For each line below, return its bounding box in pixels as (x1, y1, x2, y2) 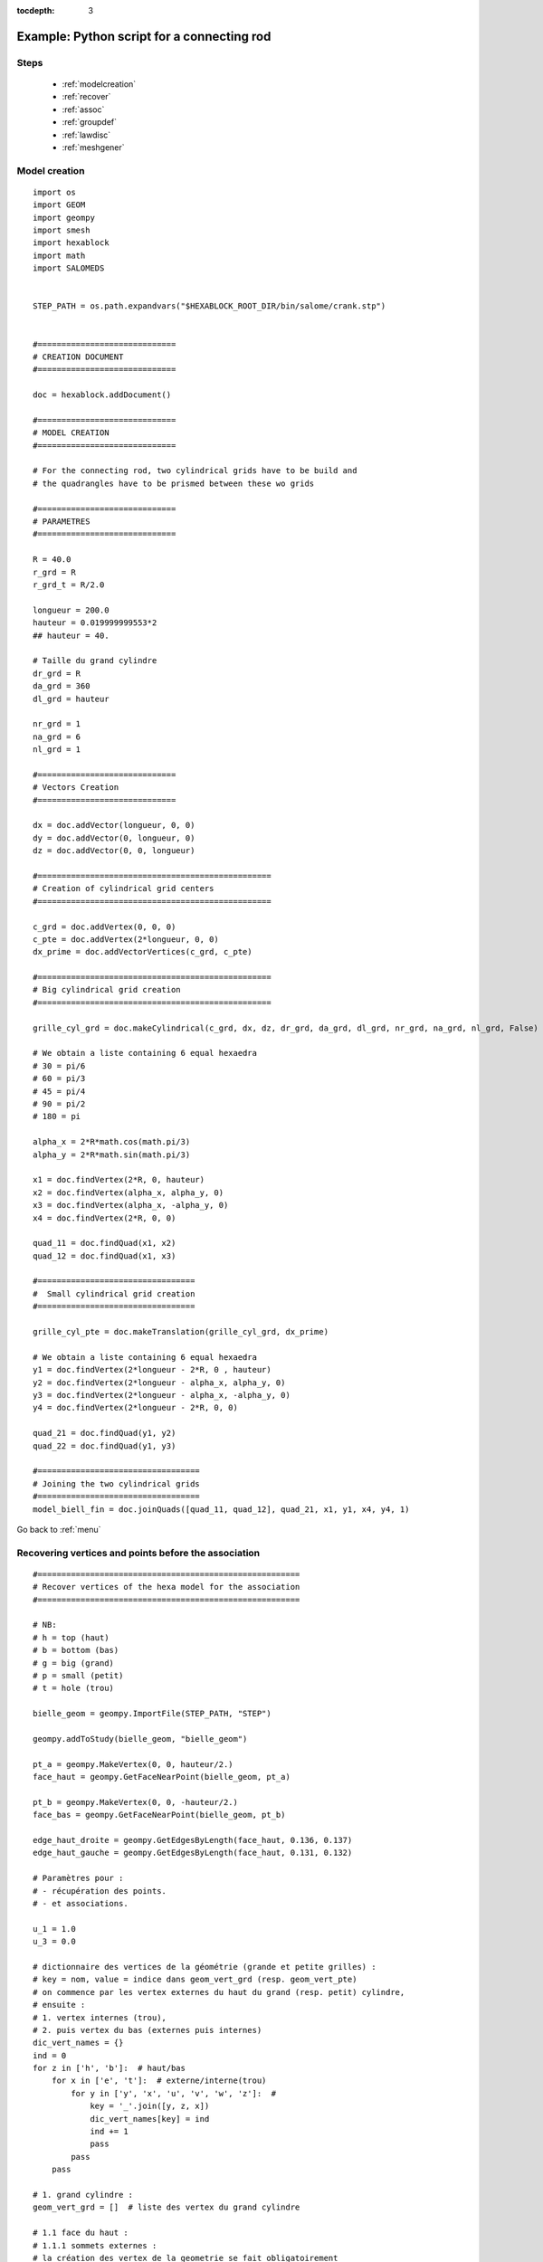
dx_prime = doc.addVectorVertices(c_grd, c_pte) (33, 946, 252, 957)
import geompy (33, 213, 95, 223)
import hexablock (33, 238, 110, 248)
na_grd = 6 (33, 731, 81, 742)
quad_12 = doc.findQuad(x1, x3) (33, 1250, 176, 1261)
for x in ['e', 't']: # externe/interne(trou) (51, 2076, 267, 2086)
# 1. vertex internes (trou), (33, 2012, 167, 2022)
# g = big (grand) (33, 1658, 115, 1668)
